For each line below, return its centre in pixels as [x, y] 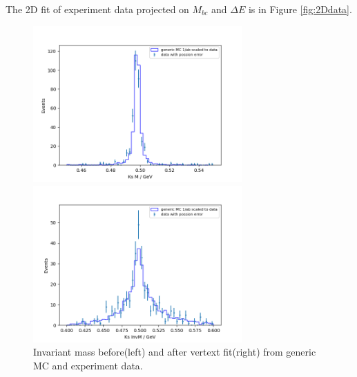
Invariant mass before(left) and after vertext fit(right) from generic [175, 352]
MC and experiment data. [88, 365]
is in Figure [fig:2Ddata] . [300, 9]
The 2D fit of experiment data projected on [97, 9]
